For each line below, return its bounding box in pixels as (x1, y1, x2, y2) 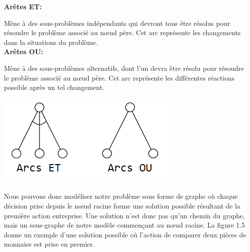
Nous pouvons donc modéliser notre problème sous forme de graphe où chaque (4, 191, 238, 201)
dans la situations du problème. (4, 37, 98, 47)
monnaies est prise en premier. (4, 239, 95, 249)
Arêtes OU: (4, 46, 43, 57)
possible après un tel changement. (4, 82, 104, 92)
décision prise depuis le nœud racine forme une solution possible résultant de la (4, 200, 240, 210)
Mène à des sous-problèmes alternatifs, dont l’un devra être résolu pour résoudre (4, 63, 244, 73)
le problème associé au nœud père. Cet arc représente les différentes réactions (4, 72, 235, 83)
